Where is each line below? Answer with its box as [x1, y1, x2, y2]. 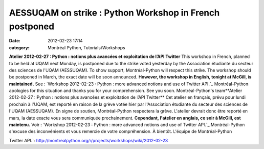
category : [9, 44, 30, 51]
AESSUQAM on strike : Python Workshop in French [9, 7, 220, 18]
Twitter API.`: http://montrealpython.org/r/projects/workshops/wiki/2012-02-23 [9, 137, 168, 143]
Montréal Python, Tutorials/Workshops [47, 44, 126, 51]
